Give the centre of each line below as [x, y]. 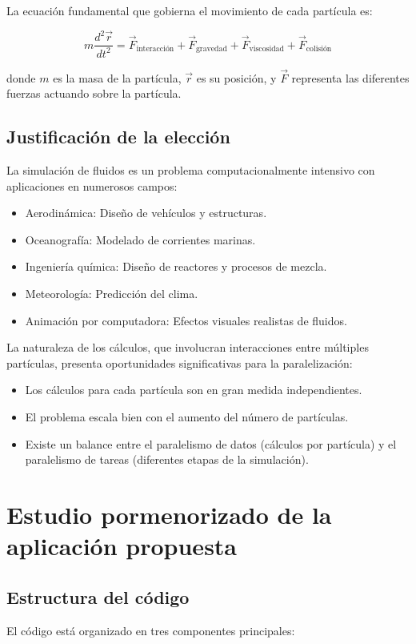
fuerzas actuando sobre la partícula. [94, 93]
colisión [319, 49]
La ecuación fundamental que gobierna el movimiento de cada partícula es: [190, 10]
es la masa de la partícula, [117, 77]
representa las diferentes [350, 77]
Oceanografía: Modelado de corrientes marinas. [140, 239]
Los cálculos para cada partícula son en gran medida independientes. [194, 390]
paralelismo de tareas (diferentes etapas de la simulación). [167, 459]
